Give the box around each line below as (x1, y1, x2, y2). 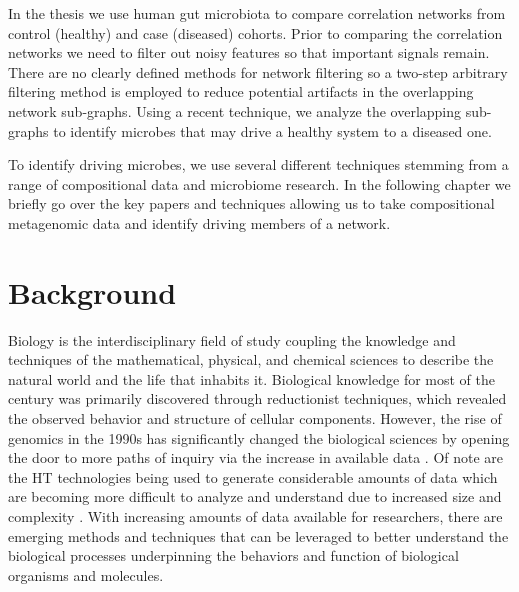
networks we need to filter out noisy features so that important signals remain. (8, 42, 490, 63)
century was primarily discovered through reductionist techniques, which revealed (8, 388, 507, 409)
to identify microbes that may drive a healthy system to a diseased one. (53, 120, 492, 141)
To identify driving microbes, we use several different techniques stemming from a (8, 154, 509, 175)
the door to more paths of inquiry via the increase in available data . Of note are (8, 447, 504, 468)
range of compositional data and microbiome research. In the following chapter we (8, 173, 511, 194)
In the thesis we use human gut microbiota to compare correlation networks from (8, 3, 506, 23)
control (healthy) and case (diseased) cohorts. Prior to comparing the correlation (8, 22, 503, 43)
